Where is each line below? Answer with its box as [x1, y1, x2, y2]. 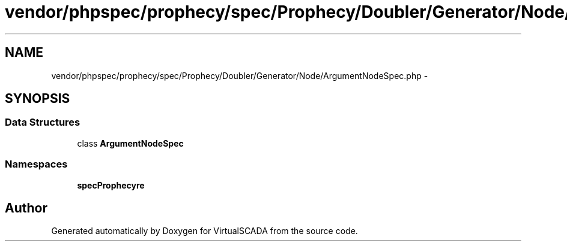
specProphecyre [77, 180, 145, 190]
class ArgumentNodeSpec [77, 138, 184, 148]
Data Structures [5, 116, 80, 129]
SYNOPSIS [5, 91, 70, 107]
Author [5, 200, 47, 215]
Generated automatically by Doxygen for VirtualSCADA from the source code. [51, 226, 358, 236]
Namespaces [5, 158, 68, 171]
